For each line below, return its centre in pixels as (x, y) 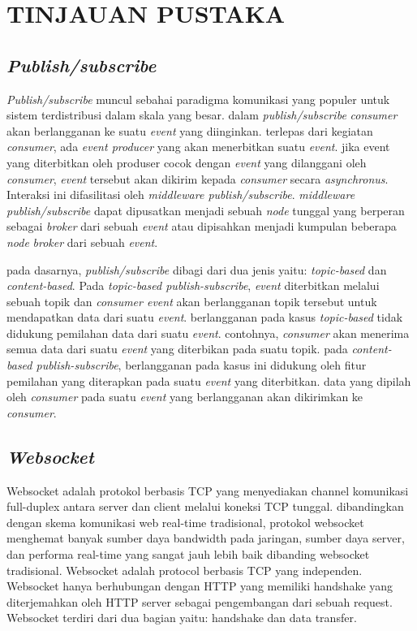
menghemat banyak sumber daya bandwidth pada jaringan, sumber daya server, (206, 538)
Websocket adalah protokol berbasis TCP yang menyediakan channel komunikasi (208, 490)
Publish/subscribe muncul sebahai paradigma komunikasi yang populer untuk (198, 99)
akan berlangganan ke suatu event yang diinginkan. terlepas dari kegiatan (190, 130)
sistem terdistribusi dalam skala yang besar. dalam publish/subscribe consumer (202, 115)
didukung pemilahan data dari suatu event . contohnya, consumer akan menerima (208, 333)
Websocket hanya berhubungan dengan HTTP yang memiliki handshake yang (200, 586)
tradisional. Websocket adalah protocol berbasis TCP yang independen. (185, 570)
